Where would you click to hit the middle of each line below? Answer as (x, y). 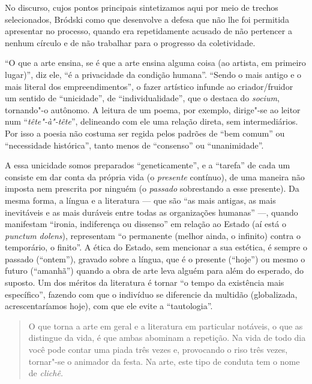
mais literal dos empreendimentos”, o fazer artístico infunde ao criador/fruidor (149, 86)
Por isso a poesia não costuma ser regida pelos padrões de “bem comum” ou (145, 133)
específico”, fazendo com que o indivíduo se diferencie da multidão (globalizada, (151, 294)
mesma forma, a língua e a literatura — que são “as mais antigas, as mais (140, 200)
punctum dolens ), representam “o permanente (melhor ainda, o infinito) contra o (153, 235)
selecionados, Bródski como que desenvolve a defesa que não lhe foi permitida (147, 19)
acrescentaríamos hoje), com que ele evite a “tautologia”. (109, 306)
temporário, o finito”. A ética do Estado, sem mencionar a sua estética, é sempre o (156, 247)
